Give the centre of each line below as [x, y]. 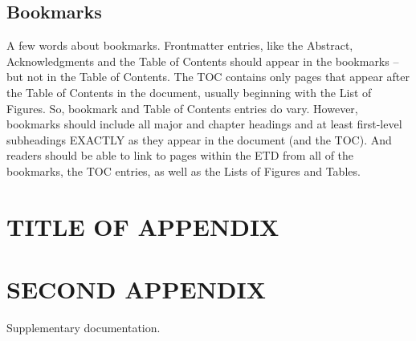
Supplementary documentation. [84, 328]
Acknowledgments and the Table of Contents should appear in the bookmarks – [203, 61]
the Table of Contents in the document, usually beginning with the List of [189, 92]
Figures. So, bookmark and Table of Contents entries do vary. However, [182, 108]
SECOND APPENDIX [137, 289]
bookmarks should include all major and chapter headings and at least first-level [204, 124]
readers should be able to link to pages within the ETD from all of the [180, 155]
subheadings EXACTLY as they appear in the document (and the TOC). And [199, 139]
